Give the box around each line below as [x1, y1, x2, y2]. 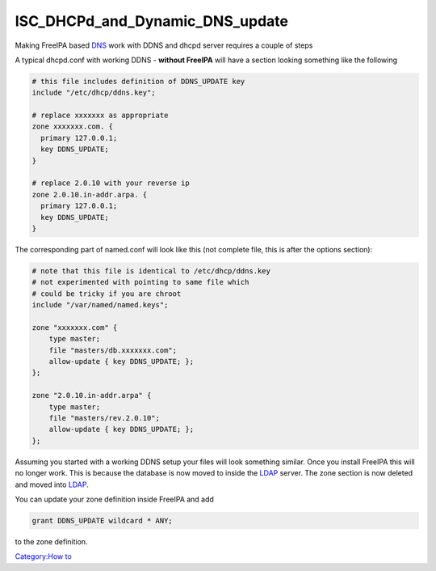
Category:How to [15, 552, 72, 561]
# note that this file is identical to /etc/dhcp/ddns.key [31, 266, 270, 275]
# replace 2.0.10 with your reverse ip [31, 179, 190, 188]
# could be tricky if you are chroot [31, 289, 182, 298]
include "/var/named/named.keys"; [31, 300, 169, 310]
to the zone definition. [15, 536, 88, 546]
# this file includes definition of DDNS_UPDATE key [31, 77, 245, 86]
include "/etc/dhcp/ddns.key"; [31, 88, 157, 97]
